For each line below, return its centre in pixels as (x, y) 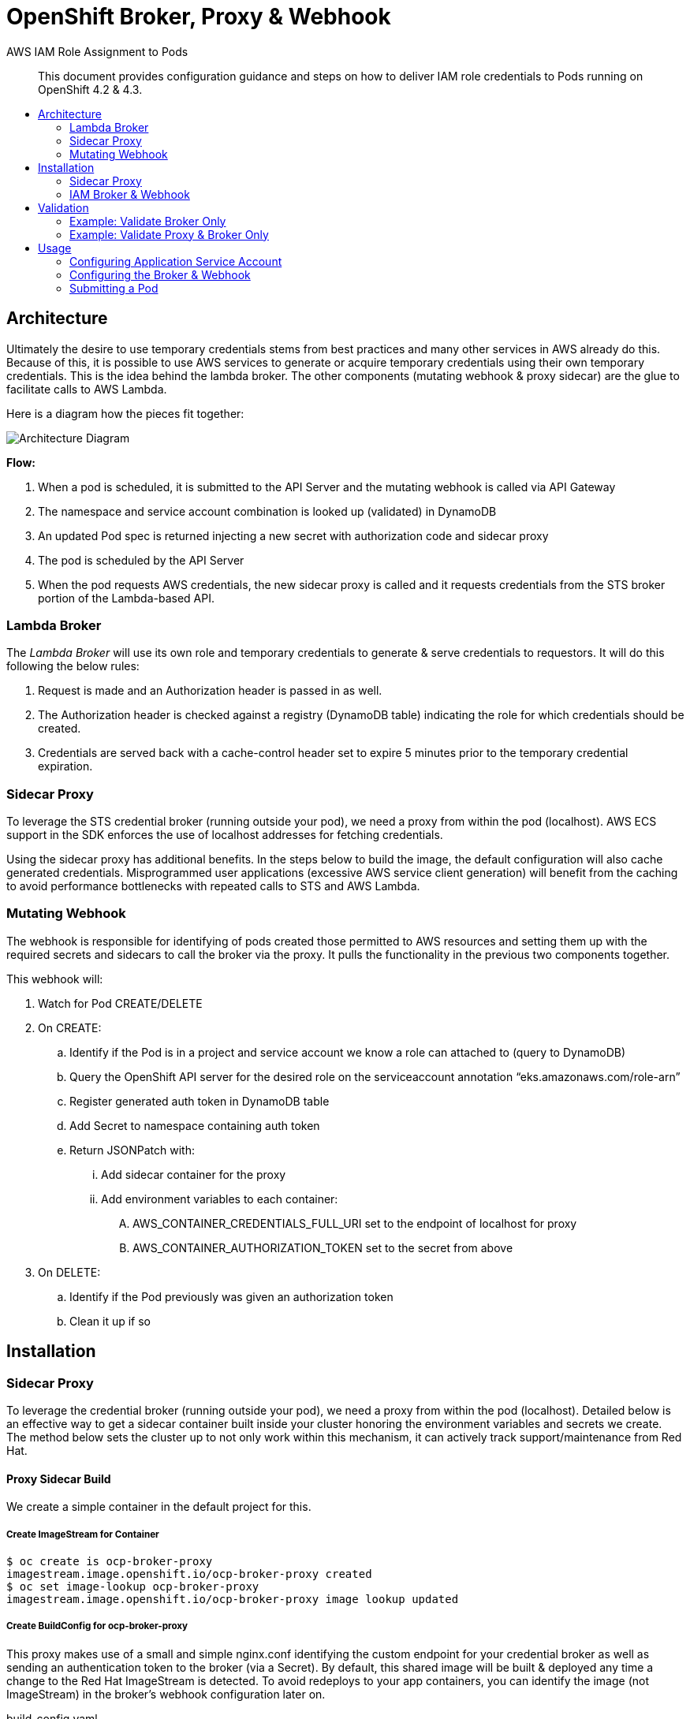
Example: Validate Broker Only (148, 221)
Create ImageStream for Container (83, 1534)
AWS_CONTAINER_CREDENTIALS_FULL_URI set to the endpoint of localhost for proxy (355, 1223)
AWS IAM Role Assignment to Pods (97, 51)
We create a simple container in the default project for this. (159, 1507)
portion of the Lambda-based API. (127, 598)
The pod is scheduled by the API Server (141, 560)
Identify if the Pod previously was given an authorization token (231, 1296)
